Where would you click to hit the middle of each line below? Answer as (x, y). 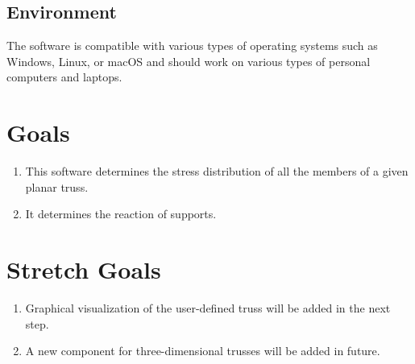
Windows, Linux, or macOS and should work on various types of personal (189, 61)
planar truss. (57, 186)
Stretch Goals (84, 269)
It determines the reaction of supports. (121, 214)
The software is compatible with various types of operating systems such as (192, 45)
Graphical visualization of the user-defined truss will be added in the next (208, 308)
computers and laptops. (64, 77)
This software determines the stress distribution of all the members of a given (217, 171)
